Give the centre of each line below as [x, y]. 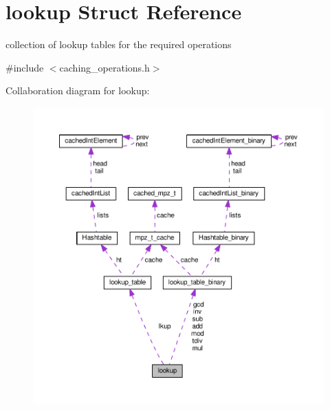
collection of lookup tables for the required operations [119, 44]
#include [25, 67]
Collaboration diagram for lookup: [78, 90]
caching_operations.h [104, 67]
